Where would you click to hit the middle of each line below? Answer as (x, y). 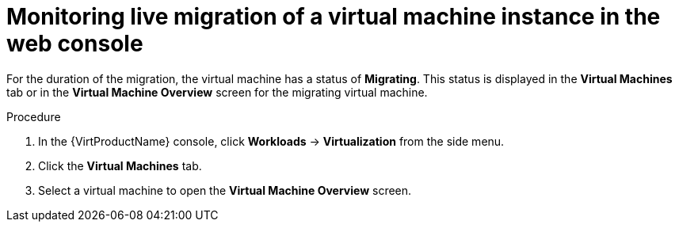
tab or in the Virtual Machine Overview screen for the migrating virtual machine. (217, 92)
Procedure (34, 116)
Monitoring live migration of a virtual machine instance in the (334, 17)
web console (75, 44)
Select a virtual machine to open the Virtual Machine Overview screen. (225, 190)
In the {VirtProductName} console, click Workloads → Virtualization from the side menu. (271, 141)
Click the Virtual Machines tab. (120, 165)
